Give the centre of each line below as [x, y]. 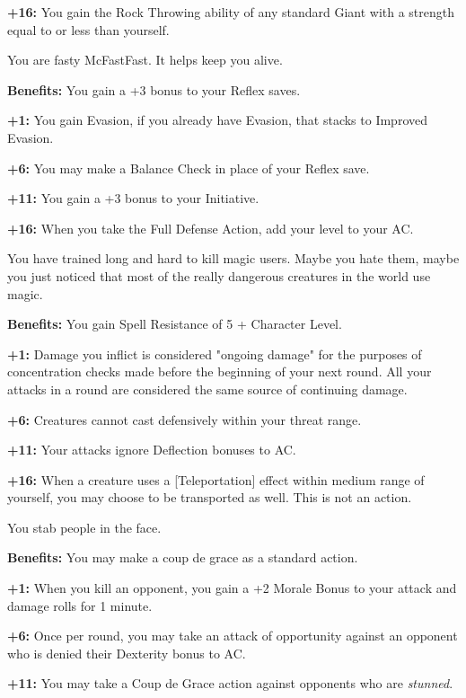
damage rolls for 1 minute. [80, 605]
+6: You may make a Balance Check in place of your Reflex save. [189, 168]
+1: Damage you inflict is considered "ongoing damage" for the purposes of [215, 353]
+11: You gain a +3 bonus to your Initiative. [133, 198]
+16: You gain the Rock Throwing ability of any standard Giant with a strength [231, 12]
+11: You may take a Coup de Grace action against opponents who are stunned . [230, 683]
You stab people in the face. [84, 527]
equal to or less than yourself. [88, 29]
